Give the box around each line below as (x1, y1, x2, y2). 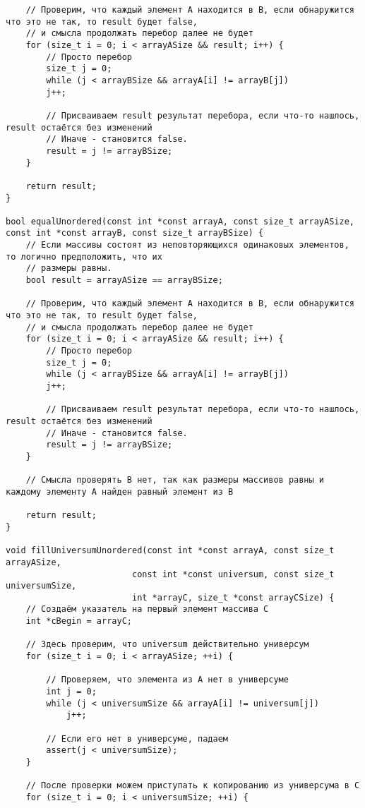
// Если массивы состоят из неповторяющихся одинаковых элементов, (25, 240, 349, 251)
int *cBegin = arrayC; (25, 616, 132, 627)
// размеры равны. (25, 263, 112, 274)
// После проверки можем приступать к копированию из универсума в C (25, 780, 360, 791)
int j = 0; (46, 687, 97, 697)
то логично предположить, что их (6, 251, 162, 262)
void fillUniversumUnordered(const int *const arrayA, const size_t (6, 545, 335, 556)
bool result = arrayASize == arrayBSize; (25, 275, 223, 286)
